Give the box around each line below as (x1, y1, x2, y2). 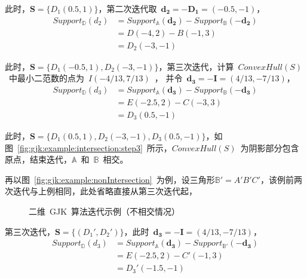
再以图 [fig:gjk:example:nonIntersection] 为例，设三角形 (5, 173, 215, 185)
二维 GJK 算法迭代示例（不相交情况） (29, 204, 180, 217)
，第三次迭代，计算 (158, 60, 234, 72)
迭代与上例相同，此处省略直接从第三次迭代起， (13, 185, 197, 197)
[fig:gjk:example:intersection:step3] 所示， (17, 141, 172, 154)
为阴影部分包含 (240, 141, 299, 154)
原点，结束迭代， (5, 153, 72, 166)
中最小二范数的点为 (8, 72, 84, 84)
